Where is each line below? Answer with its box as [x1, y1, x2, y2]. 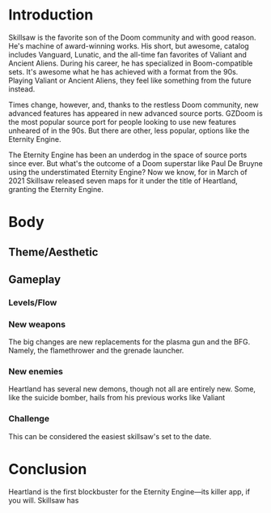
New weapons [8, 318, 66, 330]
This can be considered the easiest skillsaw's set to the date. [8, 431, 212, 441]
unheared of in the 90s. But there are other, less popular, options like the [8, 126, 250, 135]
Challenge [8, 413, 50, 425]
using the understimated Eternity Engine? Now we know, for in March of [8, 167, 248, 177]
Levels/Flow [8, 297, 57, 308]
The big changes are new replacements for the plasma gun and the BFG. [8, 337, 251, 347]
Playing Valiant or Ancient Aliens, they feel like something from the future [8, 75, 252, 85]
